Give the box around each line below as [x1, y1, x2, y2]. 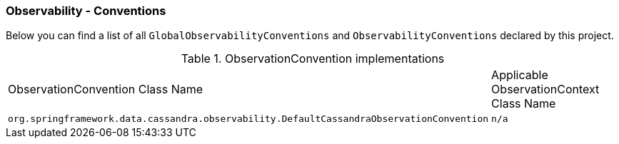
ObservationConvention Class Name [8, 82, 203, 97]
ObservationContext [491, 82, 600, 97]
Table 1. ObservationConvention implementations [181, 51, 445, 66]
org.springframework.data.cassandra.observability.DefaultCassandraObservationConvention [8, 113, 489, 125]
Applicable [491, 68, 548, 83]
